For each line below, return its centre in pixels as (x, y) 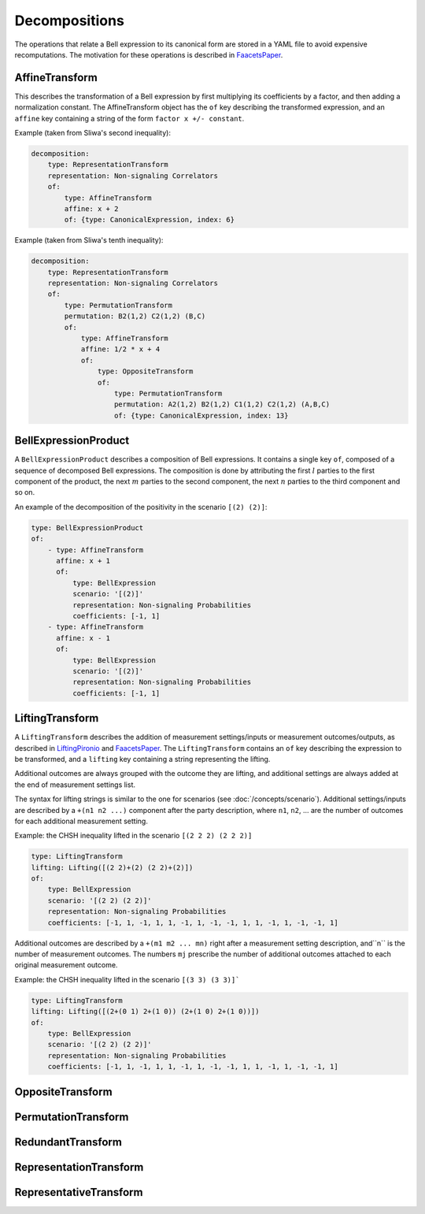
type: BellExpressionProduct (87, 527)
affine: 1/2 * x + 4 (120, 349)
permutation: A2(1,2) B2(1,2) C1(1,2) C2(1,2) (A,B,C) (222, 405)
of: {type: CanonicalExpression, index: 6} (150, 220)
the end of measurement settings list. (75, 785)
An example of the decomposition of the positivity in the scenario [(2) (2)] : (141, 507)
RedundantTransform (68, 1142)
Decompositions (70, 20)
